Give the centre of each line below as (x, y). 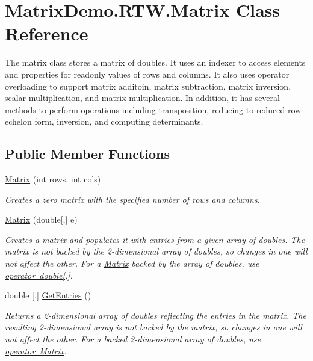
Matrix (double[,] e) (41, 219)
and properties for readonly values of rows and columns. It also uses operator (147, 74)
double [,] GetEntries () (48, 295)
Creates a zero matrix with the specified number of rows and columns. (132, 199)
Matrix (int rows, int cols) (53, 179)
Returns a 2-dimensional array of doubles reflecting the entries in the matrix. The (156, 315)
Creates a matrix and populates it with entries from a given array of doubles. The (155, 239)
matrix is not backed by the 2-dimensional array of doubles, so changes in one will (156, 251)
